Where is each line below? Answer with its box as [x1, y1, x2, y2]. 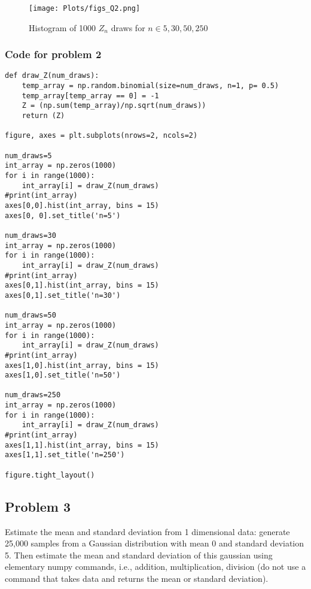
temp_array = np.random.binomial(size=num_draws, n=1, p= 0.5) [22, 81, 279, 90]
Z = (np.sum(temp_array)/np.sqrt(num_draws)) [22, 101, 206, 110]
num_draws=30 [5, 231, 56, 240]
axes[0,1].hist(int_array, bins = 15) [5, 281, 159, 290]
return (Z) [22, 111, 65, 120]
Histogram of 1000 [29, 21, 96, 34]
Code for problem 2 [5, 47, 102, 62]
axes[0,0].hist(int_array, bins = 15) [5, 201, 159, 210]
